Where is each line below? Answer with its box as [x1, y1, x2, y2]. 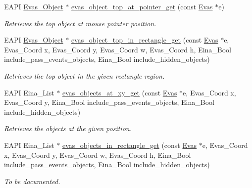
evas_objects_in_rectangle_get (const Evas [62, 140, 197, 150]
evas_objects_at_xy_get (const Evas [62, 87, 177, 97]
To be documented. [4, 176, 60, 186]
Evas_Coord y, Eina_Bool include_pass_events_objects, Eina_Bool [4, 97, 214, 107]
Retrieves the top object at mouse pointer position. [4, 18, 156, 28]
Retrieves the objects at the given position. [4, 123, 132, 134]
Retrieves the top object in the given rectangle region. [4, 70, 165, 81]
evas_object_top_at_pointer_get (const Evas [71, 1, 213, 11]
